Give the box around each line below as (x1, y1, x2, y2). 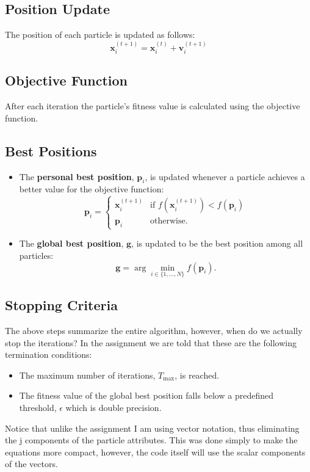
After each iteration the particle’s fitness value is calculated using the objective (5, 100, 300, 112)
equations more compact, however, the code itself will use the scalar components (5, 445, 306, 458)
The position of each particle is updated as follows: (5, 28, 195, 41)
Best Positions (5, 141, 97, 160)
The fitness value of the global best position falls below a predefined (19, 389, 273, 402)
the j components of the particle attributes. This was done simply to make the (5, 434, 298, 446)
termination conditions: (5, 348, 92, 361)
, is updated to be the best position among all (131, 237, 303, 250)
